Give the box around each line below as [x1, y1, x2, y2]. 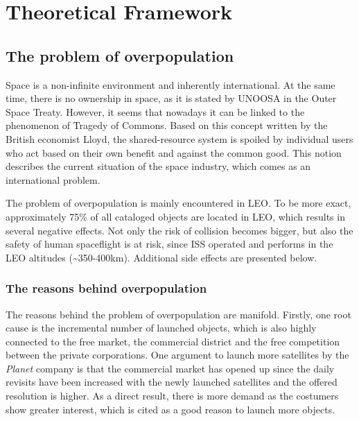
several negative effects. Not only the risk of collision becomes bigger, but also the [6, 223, 353, 237]
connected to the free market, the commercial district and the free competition [6, 334, 340, 348]
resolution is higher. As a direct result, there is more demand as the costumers [6, 388, 339, 403]
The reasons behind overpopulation [6, 280, 207, 297]
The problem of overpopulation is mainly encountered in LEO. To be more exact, [6, 196, 351, 210]
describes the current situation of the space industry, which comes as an [6, 159, 311, 173]
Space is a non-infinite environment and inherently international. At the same [6, 77, 335, 92]
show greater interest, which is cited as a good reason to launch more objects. [6, 402, 335, 416]
